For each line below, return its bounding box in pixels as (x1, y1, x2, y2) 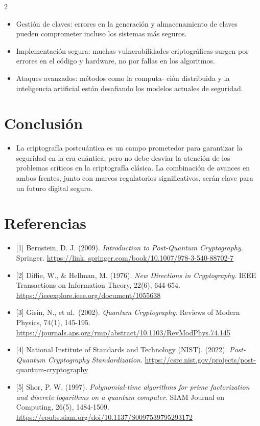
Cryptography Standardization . (48, 354, 143, 365)
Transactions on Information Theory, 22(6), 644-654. (16, 280, 180, 290)
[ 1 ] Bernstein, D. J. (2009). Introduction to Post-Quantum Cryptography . (16, 242, 243, 253)
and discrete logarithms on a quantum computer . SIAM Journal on (16, 391, 224, 402)
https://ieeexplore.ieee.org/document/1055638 (16, 289, 161, 300)
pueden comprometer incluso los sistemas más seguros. (16, 28, 187, 39)
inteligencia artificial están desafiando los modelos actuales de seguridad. (16, 82, 243, 93)
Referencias (4, 212, 87, 233)
